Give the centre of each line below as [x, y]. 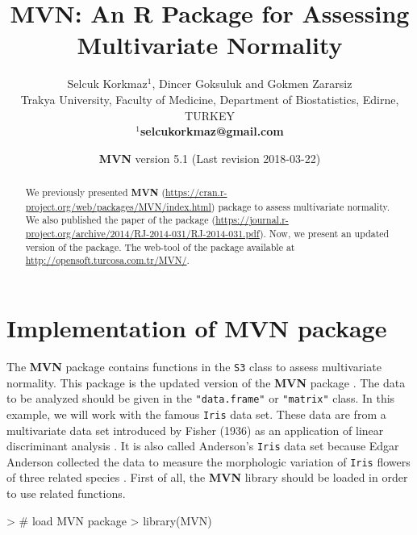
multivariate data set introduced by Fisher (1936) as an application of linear [195, 430]
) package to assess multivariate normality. [300, 206]
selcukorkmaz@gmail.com [212, 131]
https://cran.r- [196, 192]
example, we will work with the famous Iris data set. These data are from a [196, 414]
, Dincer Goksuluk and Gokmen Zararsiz [252, 84]
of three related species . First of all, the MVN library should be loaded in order [207, 477]
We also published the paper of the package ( [121, 220]
